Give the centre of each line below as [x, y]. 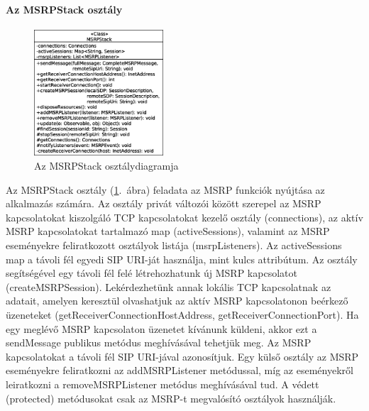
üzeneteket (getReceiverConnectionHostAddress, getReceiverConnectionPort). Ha [182, 314]
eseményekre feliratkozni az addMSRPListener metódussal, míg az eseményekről [180, 370]
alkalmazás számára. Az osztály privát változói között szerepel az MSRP [164, 203]
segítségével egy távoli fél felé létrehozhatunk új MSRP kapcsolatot [152, 273]
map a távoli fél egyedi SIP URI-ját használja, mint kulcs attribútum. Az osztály [182, 259]
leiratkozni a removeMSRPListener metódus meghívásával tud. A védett [163, 384]
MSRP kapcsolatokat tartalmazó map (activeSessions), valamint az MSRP [168, 231]
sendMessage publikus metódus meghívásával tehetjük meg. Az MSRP [159, 342]
